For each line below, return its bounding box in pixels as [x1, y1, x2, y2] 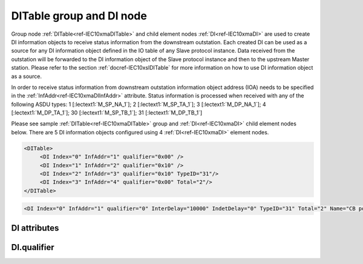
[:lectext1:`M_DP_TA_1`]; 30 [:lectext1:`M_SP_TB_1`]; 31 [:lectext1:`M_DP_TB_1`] [11, 109, 203, 116]
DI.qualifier [11, 242, 54, 252]
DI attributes [11, 223, 59, 233]
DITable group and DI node [11, 9, 148, 22]
